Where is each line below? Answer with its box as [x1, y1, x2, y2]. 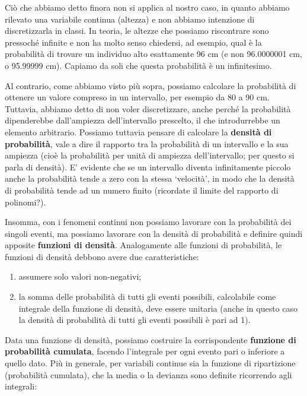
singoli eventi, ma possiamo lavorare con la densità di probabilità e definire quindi [5, 227, 303, 239]
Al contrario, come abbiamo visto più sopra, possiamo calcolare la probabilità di [5, 79, 296, 91]
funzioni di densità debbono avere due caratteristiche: [5, 250, 199, 262]
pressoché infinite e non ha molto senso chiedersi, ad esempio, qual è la [5, 36, 262, 48]
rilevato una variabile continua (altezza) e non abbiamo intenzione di [5, 12, 255, 25]
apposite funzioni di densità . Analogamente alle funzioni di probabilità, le [5, 239, 282, 251]
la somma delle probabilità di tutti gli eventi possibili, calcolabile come [18, 290, 276, 303]
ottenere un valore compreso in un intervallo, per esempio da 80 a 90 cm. [5, 91, 270, 103]
